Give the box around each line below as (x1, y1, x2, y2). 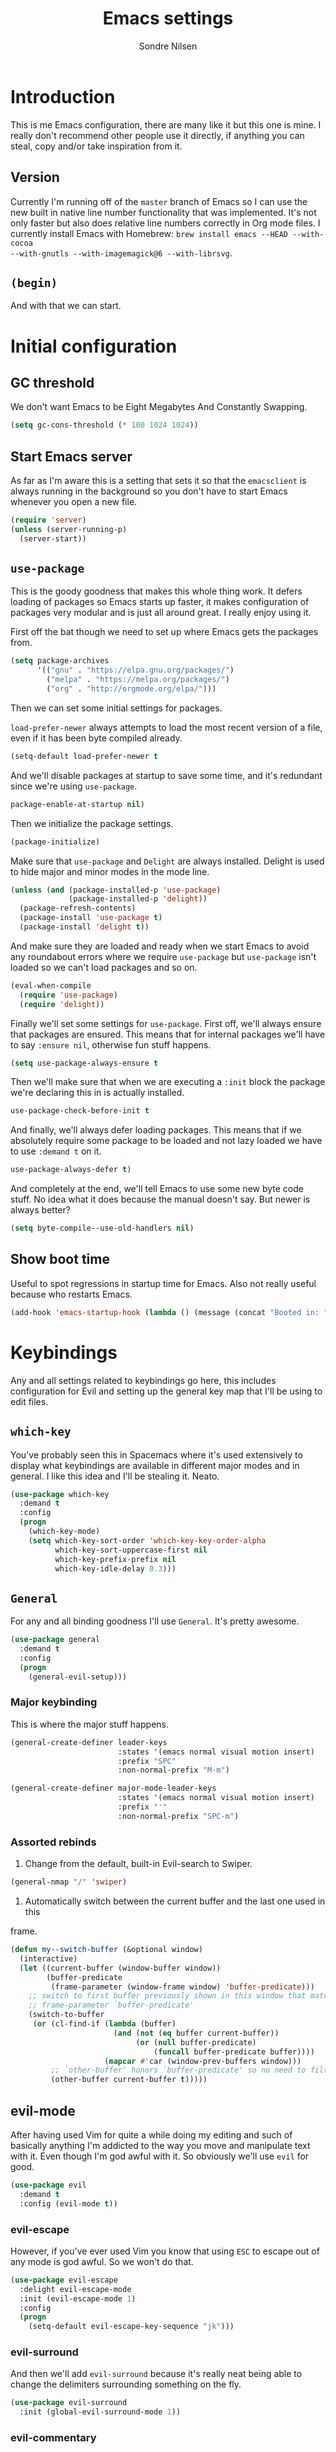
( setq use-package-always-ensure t (10, 1058, 159, 1068)
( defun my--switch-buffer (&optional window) (10, 1945, 203, 1955)
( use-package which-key (10, 1489, 110, 1499)
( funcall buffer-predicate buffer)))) (153, 2047, 315, 2057)
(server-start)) (19, 533, 87, 544)
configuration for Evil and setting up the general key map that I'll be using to (10, 1385, 323, 1397)
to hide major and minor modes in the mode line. (10, 865, 210, 877)
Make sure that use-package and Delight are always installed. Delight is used (10, 855, 325, 867)
